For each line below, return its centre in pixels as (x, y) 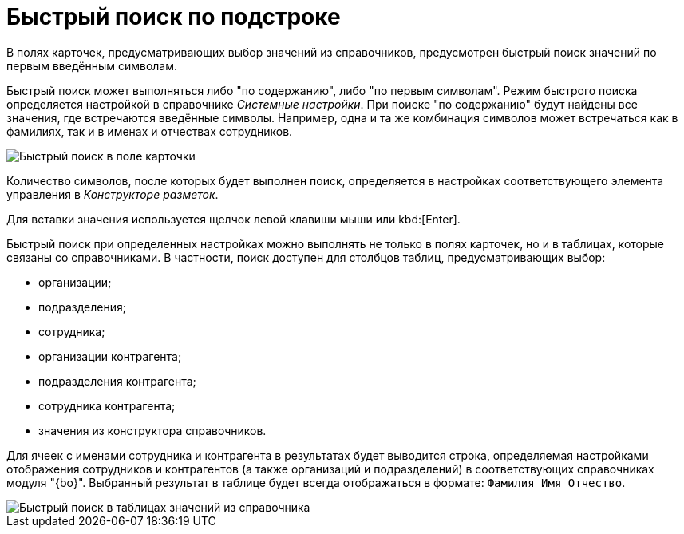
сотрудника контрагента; (107, 405)
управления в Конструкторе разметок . (113, 194)
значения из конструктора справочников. (152, 430)
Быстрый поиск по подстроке (174, 17)
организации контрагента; (110, 356)
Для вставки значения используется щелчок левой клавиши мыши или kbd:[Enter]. (233, 219)
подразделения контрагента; (117, 381)
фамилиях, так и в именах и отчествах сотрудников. (150, 131)
